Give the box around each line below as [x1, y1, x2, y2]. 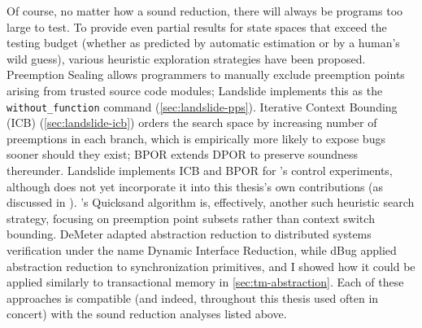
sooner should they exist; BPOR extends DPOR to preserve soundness [7, 146, 359, 163]
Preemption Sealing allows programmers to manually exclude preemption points [7, 66, 405, 83]
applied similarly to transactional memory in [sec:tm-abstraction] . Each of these [7, 273, 404, 291]
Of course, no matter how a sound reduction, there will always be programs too [7, 2, 403, 19]
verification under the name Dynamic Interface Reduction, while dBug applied [7, 241, 397, 258]
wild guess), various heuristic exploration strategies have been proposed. [7, 50, 366, 67]
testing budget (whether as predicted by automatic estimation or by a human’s [7, 34, 400, 51]
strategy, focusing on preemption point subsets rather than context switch [7, 209, 375, 226]
